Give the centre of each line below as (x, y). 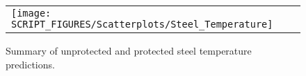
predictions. (30, 64)
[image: (31, 13)
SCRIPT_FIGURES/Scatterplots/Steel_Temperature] (142, 24)
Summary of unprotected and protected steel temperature (129, 50)
